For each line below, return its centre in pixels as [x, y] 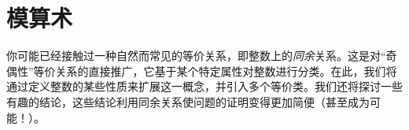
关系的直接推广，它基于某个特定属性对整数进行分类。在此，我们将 [226, 71]
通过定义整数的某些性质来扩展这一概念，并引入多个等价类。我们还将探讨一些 [204, 86]
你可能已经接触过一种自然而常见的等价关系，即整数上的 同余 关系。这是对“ [196, 56]
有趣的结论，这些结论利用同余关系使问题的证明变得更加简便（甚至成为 [188, 101]
